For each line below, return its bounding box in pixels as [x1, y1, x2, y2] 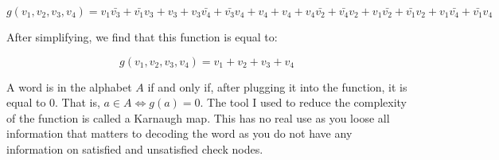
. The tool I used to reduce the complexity [200, 94, 407, 111]
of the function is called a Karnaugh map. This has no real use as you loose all [6, 109, 390, 126]
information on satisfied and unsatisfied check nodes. [6, 140, 263, 157]
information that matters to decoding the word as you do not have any [6, 125, 353, 142]
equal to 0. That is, [6, 94, 100, 111]
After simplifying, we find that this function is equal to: [6, 29, 278, 45]
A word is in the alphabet [6, 78, 132, 95]
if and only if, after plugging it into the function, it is [147, 78, 407, 95]
